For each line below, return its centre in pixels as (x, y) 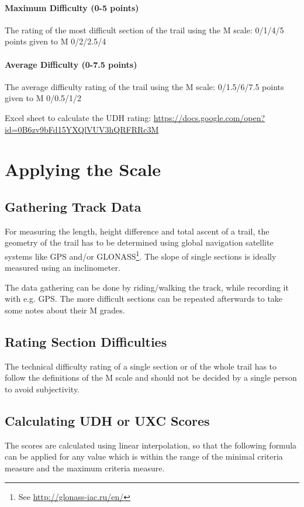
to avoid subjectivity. (42, 389)
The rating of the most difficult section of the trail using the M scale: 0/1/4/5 (144, 30)
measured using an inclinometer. (63, 268)
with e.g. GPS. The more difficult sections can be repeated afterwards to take (144, 299)
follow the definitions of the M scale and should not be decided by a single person (151, 377)
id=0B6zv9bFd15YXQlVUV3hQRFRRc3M (82, 129)
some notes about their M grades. (65, 310)
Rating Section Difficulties (86, 341)
